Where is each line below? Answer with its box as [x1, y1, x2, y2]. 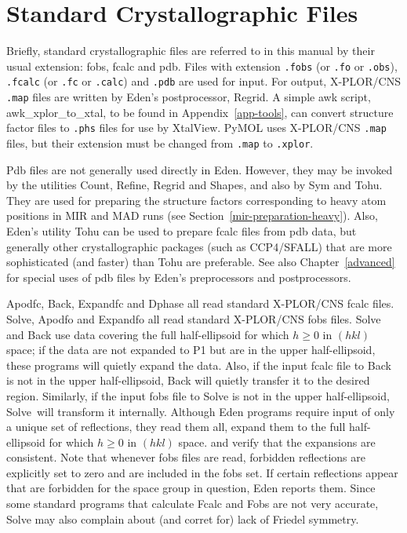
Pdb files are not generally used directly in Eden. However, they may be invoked [6, 161, 393, 177]
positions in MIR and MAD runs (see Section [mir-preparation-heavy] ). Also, [6, 207, 378, 224]
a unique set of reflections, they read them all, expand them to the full [6, 418, 346, 435]
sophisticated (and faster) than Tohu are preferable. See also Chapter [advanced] [6, 254, 395, 270]
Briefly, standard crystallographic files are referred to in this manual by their [6, 42, 375, 59]
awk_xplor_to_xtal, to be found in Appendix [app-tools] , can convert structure [6, 104, 394, 120]
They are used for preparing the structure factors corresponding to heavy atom [6, 192, 387, 208]
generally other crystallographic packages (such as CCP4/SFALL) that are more [6, 238, 392, 254]
